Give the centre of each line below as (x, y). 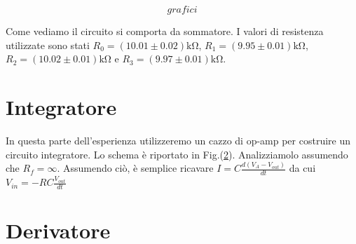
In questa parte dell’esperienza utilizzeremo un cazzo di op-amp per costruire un (178, 140)
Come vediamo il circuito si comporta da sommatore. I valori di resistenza (165, 31)
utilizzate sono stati (48, 45)
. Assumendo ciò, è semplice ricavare (135, 168)
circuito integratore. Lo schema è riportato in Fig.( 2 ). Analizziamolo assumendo (177, 154)
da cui (302, 168)
